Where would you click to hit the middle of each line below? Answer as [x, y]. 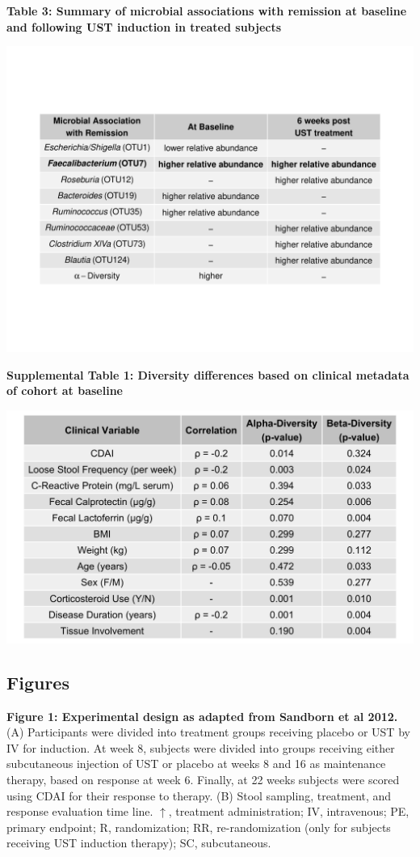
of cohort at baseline [65, 390]
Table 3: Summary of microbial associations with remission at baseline [207, 11]
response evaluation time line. [80, 811]
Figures [38, 682]
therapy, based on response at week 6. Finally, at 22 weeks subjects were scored [203, 780]
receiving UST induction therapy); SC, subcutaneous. [139, 843]
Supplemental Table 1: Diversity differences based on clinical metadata [208, 374]
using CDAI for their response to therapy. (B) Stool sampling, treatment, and [199, 795]
